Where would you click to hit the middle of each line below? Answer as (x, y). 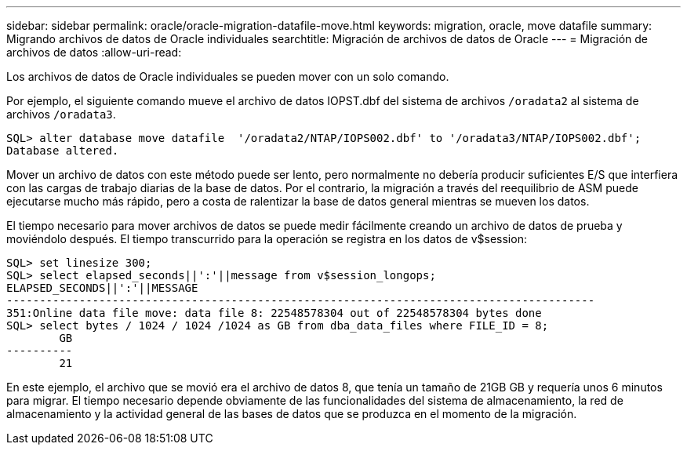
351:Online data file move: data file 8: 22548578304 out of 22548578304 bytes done (274, 313)
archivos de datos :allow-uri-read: (94, 52)
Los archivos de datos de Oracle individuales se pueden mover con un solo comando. (228, 76)
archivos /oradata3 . (61, 114)
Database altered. (63, 151)
